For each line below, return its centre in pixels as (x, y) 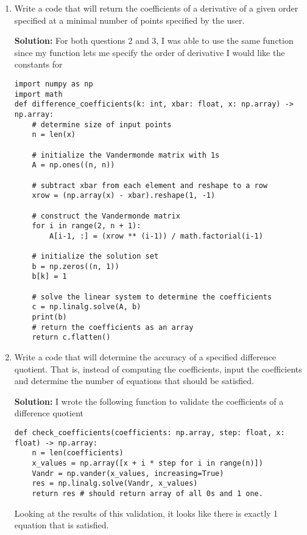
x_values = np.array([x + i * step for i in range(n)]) (147, 463)
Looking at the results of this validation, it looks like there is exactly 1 (146, 513)
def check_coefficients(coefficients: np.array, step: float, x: (150, 433)
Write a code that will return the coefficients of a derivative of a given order (156, 8)
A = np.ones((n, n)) (73, 165)
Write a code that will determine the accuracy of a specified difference (145, 357)
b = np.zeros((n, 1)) (76, 266)
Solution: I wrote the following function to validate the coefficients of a (149, 401)
